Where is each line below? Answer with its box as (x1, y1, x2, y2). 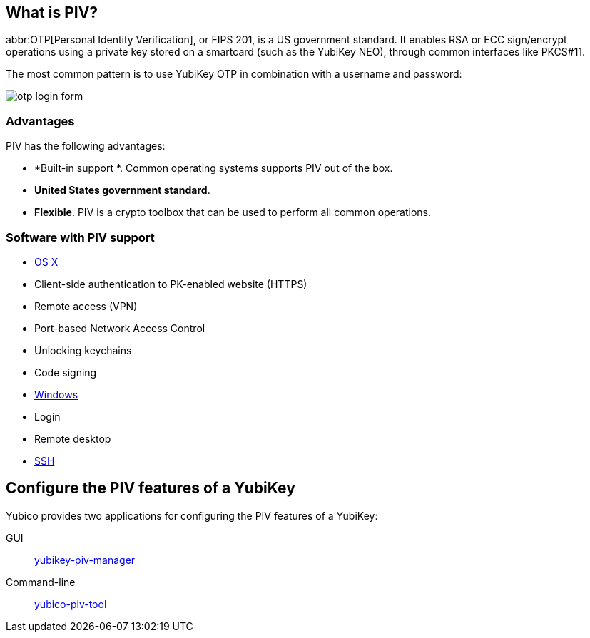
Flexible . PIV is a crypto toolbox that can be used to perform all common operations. (34, 206, 432, 219)
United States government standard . (34, 184, 210, 197)
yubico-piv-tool (34, 597, 107, 610)
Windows (34, 388, 78, 401)
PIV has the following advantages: (6, 140, 166, 153)
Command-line (6, 575, 76, 588)
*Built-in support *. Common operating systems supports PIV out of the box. (34, 162, 393, 175)
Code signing (34, 366, 97, 379)
